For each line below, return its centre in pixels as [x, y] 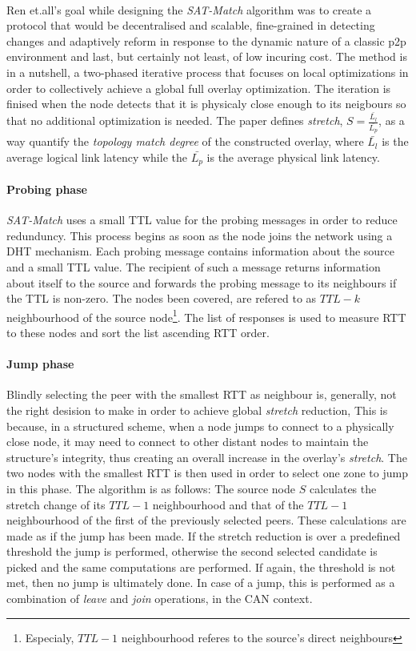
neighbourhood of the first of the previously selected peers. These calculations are [206, 520]
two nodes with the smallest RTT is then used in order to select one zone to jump [207, 473]
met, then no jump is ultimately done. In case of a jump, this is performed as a [201, 583]
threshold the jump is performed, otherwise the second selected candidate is [192, 551]
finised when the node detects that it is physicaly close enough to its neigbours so [206, 104]
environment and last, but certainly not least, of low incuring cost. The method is [207, 56]
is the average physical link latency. [293, 157]
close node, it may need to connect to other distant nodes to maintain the [188, 442]
